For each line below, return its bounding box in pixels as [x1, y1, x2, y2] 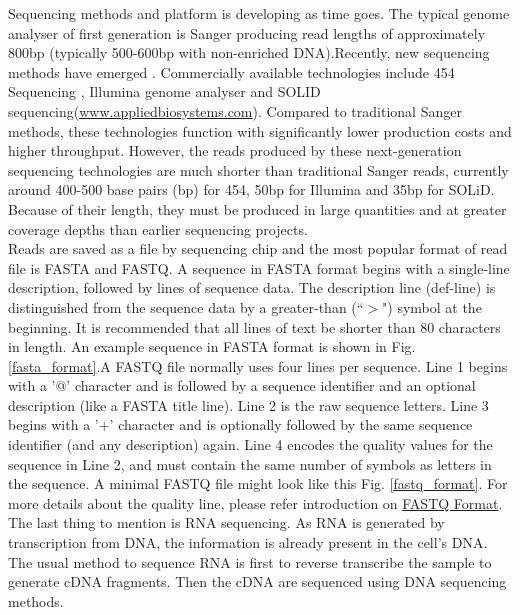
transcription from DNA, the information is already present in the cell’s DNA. [8, 532, 488, 553]
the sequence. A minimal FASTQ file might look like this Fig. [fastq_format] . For [8, 473, 508, 494]
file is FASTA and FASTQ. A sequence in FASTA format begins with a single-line [8, 257, 510, 278]
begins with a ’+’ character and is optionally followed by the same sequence [8, 414, 473, 435]
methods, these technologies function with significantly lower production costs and [8, 120, 512, 141]
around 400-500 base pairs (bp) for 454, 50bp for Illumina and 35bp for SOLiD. [8, 179, 495, 200]
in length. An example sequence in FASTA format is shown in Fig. [8, 336, 416, 357]
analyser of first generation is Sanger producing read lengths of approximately [8, 22, 486, 43]
